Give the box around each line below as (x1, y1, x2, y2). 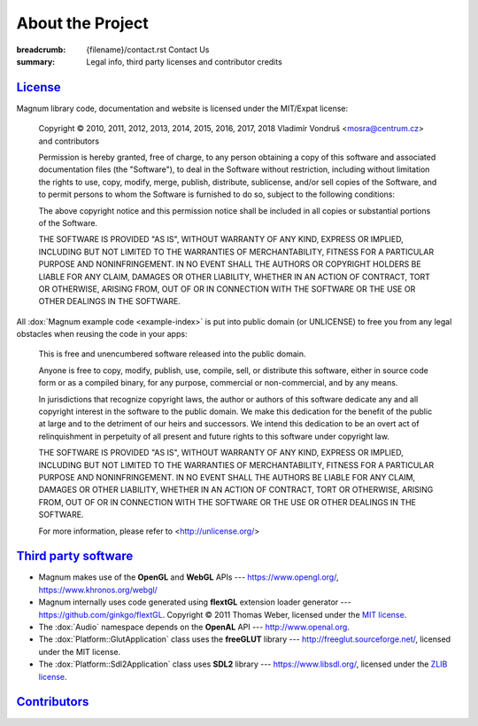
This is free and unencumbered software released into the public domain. (38, 348, 306, 359)
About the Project (16, 13, 150, 33)
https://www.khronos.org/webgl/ (38, 584, 158, 595)
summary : (16, 56, 56, 66)
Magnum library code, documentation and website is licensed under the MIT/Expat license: (16, 103, 349, 113)
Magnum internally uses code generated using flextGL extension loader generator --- (38, 597, 351, 607)
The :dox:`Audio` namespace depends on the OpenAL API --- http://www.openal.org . (38, 621, 350, 633)
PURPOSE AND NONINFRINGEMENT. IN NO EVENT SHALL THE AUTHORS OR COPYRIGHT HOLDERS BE (38, 259, 421, 269)
